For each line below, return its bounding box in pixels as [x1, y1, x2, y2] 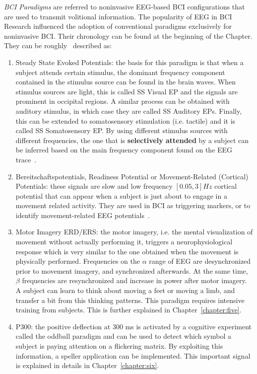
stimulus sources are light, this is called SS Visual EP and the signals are [15, 86, 238, 96]
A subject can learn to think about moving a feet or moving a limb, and [15, 285, 235, 296]
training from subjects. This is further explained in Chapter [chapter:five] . [15, 304, 242, 315]
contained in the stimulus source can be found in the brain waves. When [15, 76, 236, 87]
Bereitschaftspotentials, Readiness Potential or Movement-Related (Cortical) [15, 171, 249, 181]
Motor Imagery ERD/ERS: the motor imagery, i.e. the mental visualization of [15, 226, 253, 237]
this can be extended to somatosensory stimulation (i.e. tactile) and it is [15, 115, 236, 126]
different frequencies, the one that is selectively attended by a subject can [15, 135, 249, 145]
